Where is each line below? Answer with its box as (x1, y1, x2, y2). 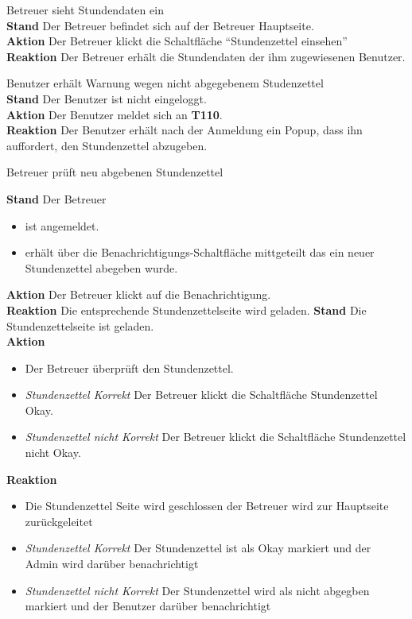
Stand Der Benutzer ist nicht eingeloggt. (6, 90, 207, 106)
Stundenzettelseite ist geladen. (6, 317, 154, 334)
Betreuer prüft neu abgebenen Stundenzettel (6, 164, 223, 180)
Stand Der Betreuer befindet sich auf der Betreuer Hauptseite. (6, 17, 314, 33)
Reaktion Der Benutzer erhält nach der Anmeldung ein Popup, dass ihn (6, 122, 363, 138)
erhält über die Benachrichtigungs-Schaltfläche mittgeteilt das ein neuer (25, 244, 375, 261)
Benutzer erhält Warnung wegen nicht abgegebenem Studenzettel (6, 75, 324, 91)
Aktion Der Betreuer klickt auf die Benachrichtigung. (6, 286, 271, 303)
